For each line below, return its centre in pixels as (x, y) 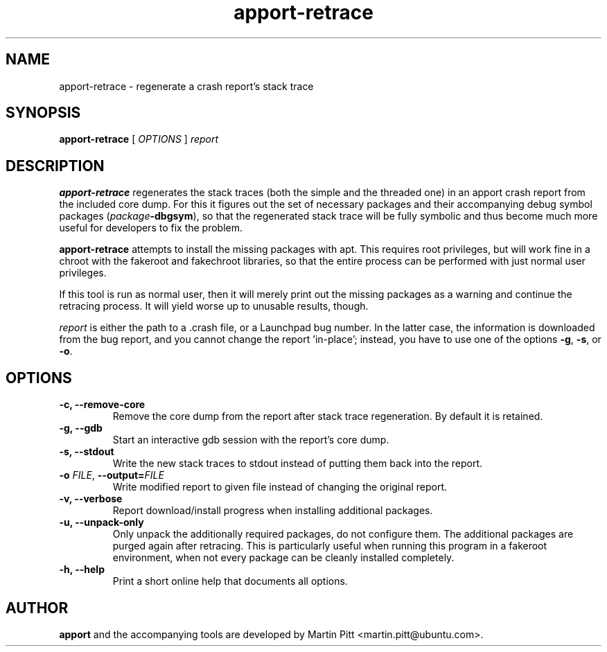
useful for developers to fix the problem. (151, 228)
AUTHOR (37, 608)
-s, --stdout (87, 452)
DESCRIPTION (55, 166)
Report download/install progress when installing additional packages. (273, 511)
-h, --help (82, 570)
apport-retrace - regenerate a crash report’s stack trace (186, 86)
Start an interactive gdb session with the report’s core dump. (251, 440)
